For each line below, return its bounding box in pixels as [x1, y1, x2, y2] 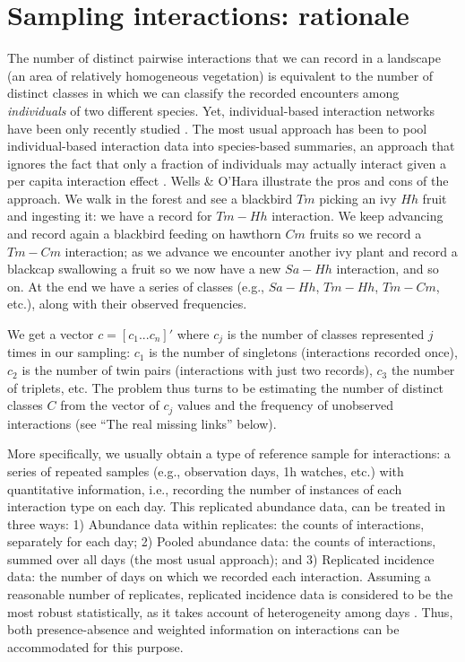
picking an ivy [319, 188, 397, 207]
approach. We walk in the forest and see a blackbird [7, 188, 293, 207]
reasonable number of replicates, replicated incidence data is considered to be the [7, 585, 453, 604]
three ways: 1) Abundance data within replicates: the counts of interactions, [7, 514, 425, 533]
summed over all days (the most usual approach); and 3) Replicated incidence [7, 549, 435, 568]
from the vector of [60, 396, 159, 414]
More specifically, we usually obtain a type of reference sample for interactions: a [7, 444, 451, 463]
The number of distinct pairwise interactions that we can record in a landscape [7, 48, 441, 67]
